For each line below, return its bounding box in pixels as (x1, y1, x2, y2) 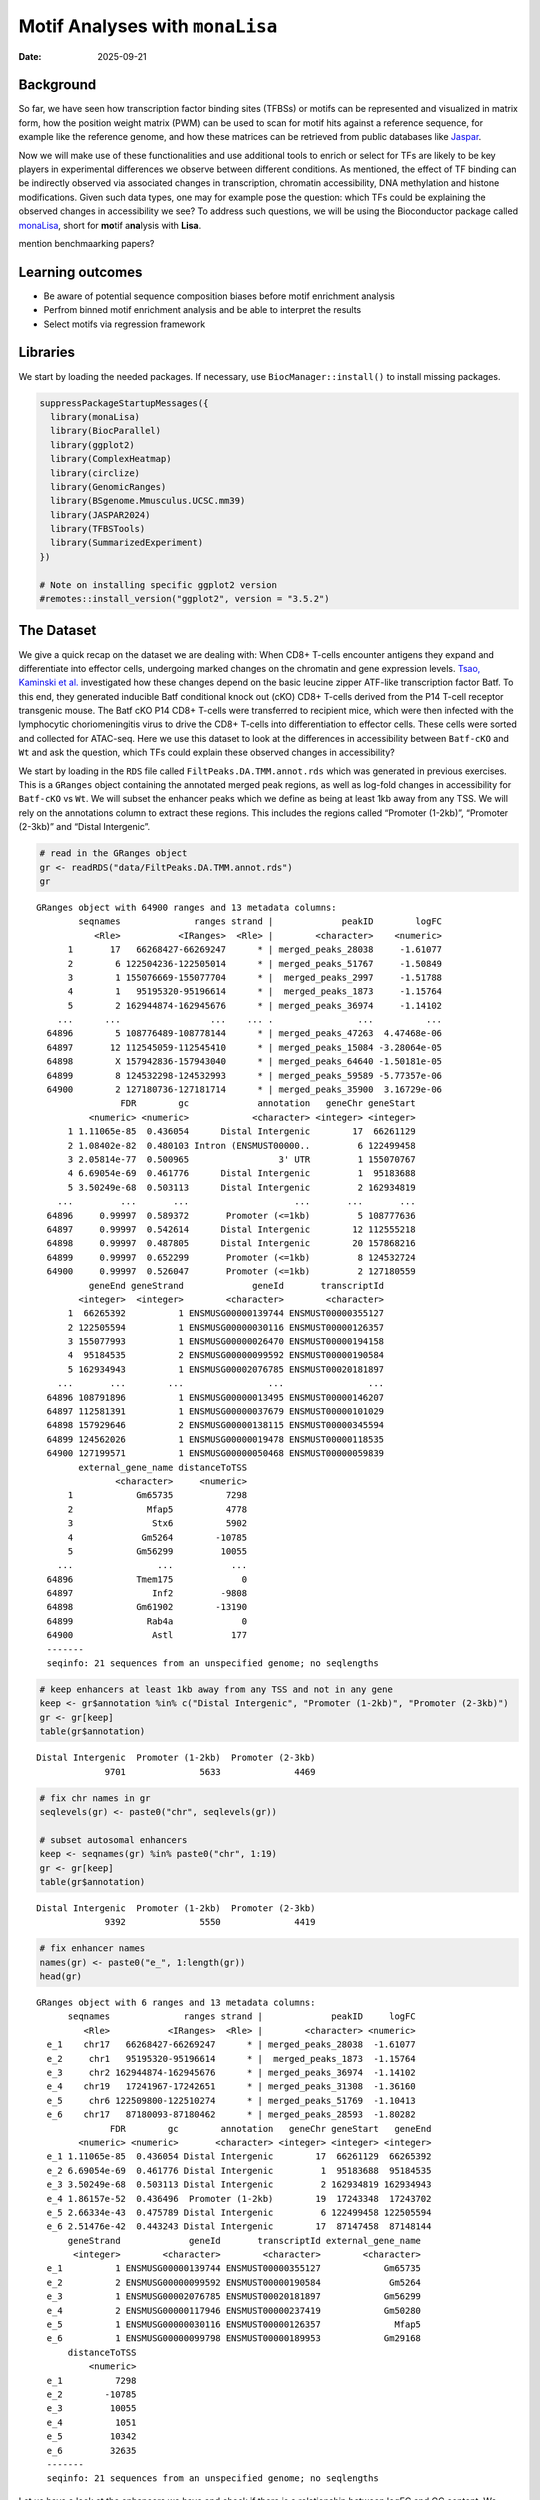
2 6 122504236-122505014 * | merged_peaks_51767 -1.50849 (67, 958, 443, 969)
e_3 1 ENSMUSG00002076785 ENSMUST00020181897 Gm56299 (46, 2291, 422, 2302)
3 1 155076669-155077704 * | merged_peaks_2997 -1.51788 (67, 971, 443, 983)
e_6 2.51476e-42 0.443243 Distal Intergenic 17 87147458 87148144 (46, 2221, 432, 2232)
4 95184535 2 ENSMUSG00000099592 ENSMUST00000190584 (67, 1350, 385, 1361)
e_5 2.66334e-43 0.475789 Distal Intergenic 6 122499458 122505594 (46, 2206, 432, 2218)
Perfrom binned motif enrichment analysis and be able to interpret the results (43, 304, 362, 316)
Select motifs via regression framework (43, 318, 206, 330)
